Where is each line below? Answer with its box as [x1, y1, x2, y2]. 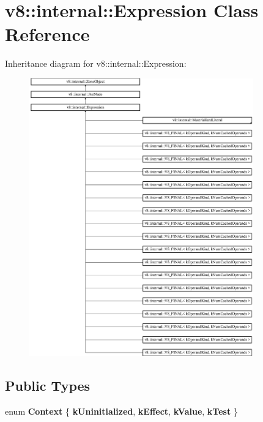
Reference [5, 21, 90, 47]
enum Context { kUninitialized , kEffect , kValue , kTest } [5, 405, 238, 418]
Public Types [5, 376, 91, 395]
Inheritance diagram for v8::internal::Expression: [5, 57, 187, 70]
